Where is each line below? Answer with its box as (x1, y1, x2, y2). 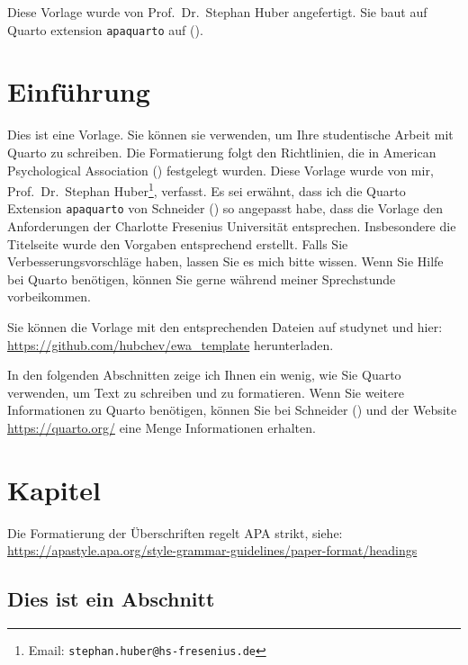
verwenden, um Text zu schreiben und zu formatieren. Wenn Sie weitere (7, 382, 404, 401)
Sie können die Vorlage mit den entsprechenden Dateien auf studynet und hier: (7, 318, 443, 337)
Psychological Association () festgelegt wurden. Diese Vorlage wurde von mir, (7, 160, 434, 179)
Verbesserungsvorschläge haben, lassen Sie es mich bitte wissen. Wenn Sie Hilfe (7, 252, 444, 271)
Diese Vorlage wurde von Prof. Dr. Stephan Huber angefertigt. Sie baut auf (7, 3, 427, 21)
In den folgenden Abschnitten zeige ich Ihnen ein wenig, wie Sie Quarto (7, 365, 401, 384)
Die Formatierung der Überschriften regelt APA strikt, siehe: (7, 523, 343, 542)
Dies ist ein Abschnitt (7, 585, 215, 613)
